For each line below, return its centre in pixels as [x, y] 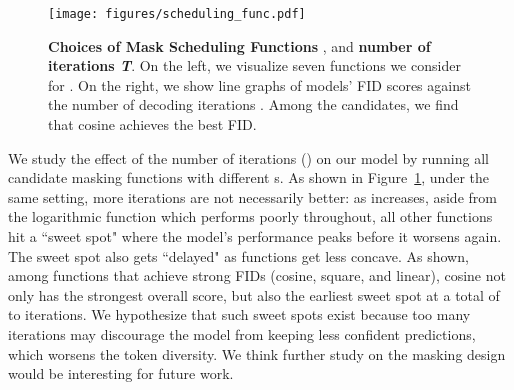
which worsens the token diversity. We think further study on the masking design [257, 353]
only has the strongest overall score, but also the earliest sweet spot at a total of [254, 294]
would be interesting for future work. [121, 373]
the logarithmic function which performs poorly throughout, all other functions [250, 216]
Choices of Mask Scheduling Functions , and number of [239, 45]
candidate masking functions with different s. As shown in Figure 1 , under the [248, 177]
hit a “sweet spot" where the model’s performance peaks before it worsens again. [255, 236]
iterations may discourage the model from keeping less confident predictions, [242, 333]
